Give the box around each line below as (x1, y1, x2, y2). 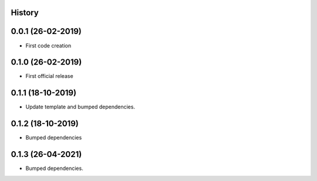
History (11, 8, 39, 18)
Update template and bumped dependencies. (25, 103, 135, 111)
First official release (25, 73, 73, 80)
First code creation (25, 42, 72, 49)
